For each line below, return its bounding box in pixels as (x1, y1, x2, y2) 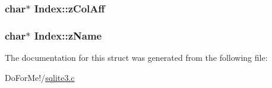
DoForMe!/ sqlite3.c (5, 71, 75, 83)
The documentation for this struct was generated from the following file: (5, 51, 268, 64)
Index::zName (34, 28, 102, 43)
